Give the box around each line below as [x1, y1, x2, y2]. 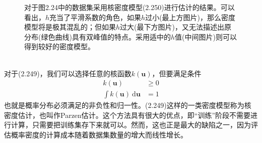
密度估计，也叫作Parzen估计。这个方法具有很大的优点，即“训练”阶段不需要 [4, 109, 251, 120]
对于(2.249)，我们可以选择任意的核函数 [4, 68, 132, 78]
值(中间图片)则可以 [174, 31, 237, 42]
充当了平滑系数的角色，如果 [49, 12, 142, 22]
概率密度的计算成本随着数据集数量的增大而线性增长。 [11, 129, 187, 139]
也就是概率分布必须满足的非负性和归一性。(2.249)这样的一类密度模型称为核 [4, 100, 251, 110]
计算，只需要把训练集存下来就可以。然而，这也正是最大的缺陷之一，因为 [11, 119, 251, 130]
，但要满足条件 [152, 68, 202, 78]
